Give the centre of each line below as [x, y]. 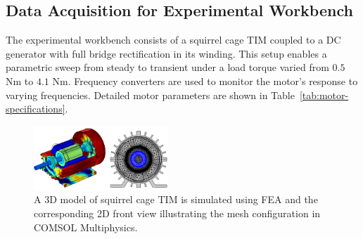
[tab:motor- [324, 95]
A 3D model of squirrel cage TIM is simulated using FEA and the [176, 199]
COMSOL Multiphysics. [86, 227]
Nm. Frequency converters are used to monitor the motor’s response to [205, 80]
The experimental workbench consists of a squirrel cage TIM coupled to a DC [173, 40]
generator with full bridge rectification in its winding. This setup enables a [166, 53]
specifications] [36, 109]
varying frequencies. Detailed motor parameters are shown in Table [150, 95]
